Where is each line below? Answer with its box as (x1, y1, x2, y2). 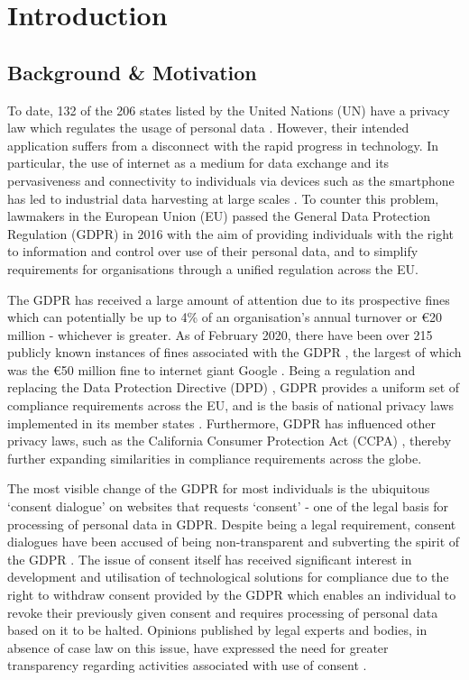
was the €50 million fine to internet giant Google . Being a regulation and (7, 360, 416, 379)
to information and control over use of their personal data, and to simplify (7, 242, 418, 261)
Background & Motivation (7, 58, 257, 86)
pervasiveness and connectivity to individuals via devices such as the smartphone (7, 170, 455, 189)
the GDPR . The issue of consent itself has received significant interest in (7, 549, 412, 568)
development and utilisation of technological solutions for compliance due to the (7, 567, 449, 586)
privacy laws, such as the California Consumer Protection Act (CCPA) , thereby (7, 431, 452, 450)
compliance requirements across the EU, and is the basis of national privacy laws (7, 396, 455, 415)
